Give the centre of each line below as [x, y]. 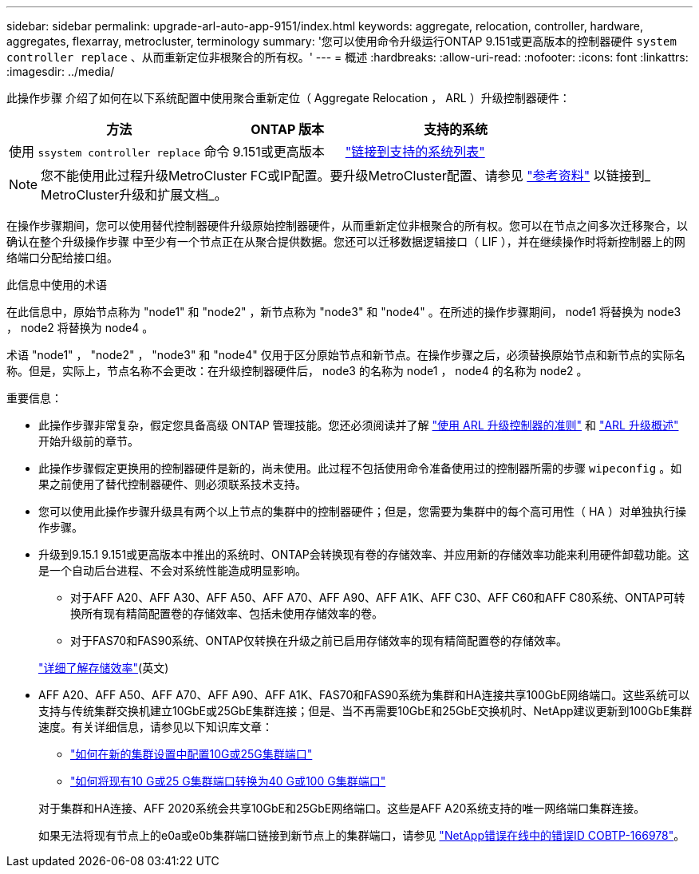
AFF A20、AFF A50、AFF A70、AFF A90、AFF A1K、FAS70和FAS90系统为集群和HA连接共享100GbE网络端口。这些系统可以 [364, 695]
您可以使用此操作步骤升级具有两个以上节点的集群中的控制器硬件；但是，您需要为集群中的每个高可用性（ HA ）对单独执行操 [362, 511]
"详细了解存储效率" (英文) [104, 668]
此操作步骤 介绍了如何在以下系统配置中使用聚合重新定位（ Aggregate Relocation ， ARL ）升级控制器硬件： [288, 98]
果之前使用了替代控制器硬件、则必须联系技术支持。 [172, 484]
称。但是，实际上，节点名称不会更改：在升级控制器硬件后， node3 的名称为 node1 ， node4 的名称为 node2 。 [297, 371]
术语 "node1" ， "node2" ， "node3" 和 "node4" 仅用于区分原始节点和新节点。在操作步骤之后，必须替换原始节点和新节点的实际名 [346, 355]
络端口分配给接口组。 [62, 257]
